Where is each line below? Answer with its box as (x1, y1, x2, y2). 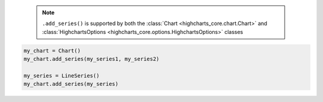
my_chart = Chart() (23, 47, 81, 54)
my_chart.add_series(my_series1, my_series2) (23, 55, 160, 63)
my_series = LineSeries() (23, 72, 100, 79)
